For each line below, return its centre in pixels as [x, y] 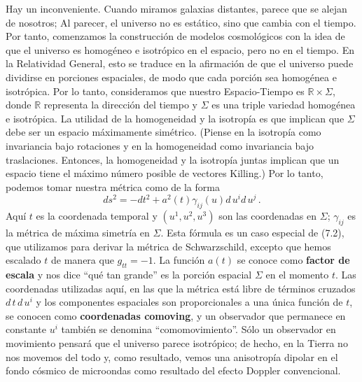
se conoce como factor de [293, 260]
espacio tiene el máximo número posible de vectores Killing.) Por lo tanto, [165, 173]
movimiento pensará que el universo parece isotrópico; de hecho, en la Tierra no [177, 342]
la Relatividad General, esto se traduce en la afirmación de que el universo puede [180, 63]
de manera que [83, 260]
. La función [179, 260]
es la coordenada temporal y [97, 216]
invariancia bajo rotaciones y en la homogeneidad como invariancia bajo [160, 145]
